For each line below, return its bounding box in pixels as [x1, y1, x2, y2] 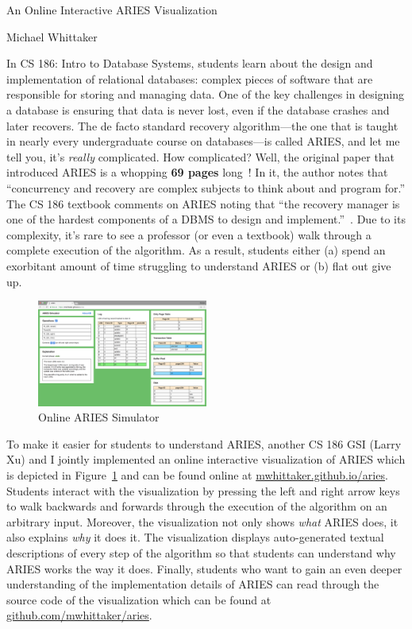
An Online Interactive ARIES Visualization [6, 2, 218, 17]
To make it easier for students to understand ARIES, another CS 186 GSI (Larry [6, 435, 402, 452]
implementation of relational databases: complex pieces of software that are [6, 70, 373, 87]
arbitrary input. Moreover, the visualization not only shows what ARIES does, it [6, 513, 399, 530]
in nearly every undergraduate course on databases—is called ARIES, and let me [6, 133, 400, 149]
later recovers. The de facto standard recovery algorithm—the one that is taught [6, 117, 399, 134]
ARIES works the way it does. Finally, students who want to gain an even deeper [6, 560, 402, 577]
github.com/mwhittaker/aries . [6, 607, 152, 623]
